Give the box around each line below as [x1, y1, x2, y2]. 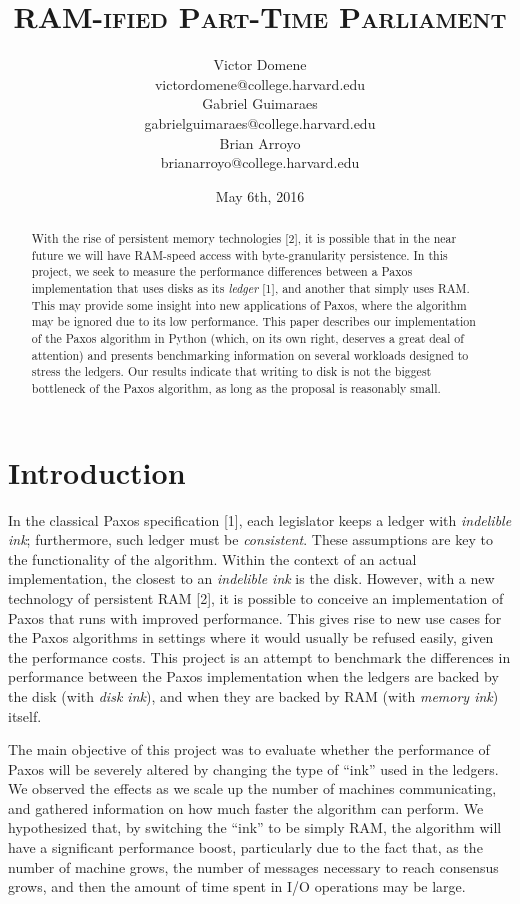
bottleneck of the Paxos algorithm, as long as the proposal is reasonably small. [31, 379, 441, 396]
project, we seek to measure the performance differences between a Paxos [31, 263, 413, 280]
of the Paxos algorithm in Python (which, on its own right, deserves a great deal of [31, 330, 464, 347]
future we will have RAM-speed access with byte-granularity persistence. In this [31, 246, 448, 263]
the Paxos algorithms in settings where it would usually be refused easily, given [8, 627, 494, 648]
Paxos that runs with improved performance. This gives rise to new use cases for [8, 607, 502, 628]
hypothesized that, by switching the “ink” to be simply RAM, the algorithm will [8, 817, 502, 838]
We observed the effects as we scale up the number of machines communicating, [8, 778, 497, 799]
